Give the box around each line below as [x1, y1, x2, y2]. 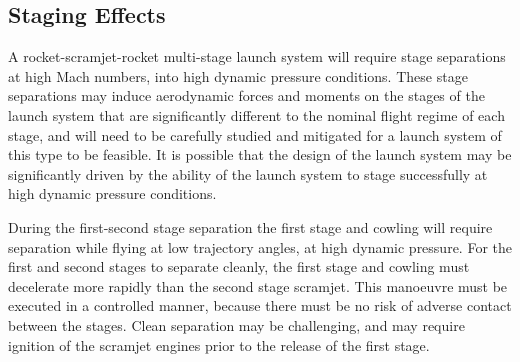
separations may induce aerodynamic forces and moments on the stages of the [8, 85, 485, 106]
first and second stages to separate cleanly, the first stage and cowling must [8, 256, 470, 277]
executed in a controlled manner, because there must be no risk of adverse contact [8, 295, 512, 316]
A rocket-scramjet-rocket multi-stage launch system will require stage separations [8, 46, 506, 67]
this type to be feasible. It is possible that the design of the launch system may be [8, 144, 512, 165]
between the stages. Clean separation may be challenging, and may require [8, 314, 465, 335]
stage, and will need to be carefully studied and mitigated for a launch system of [8, 124, 502, 145]
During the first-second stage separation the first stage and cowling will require [8, 216, 493, 237]
